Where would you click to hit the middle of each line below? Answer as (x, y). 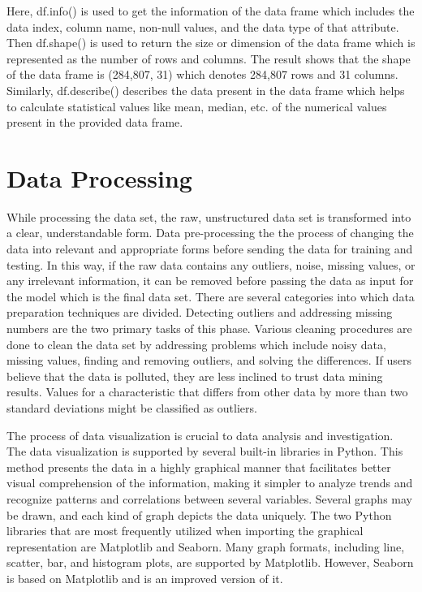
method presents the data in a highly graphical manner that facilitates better (199, 467)
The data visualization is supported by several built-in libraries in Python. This (205, 451)
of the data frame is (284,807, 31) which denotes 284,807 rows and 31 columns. (202, 74)
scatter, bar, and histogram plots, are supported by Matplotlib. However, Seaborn (210, 562)
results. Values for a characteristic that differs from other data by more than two (207, 392)
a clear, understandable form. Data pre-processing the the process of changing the (210, 233)
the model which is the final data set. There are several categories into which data (211, 296)
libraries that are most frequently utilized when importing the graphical (185, 531)
